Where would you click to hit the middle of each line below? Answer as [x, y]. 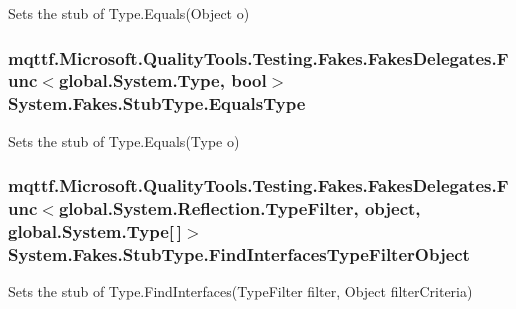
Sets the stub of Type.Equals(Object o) [129, 13]
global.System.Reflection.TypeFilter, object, [239, 208]
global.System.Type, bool [162, 80]
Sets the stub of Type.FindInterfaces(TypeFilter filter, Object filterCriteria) [240, 291]
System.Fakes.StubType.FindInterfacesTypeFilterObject [239, 253]
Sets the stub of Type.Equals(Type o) [124, 140]
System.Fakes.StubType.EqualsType [157, 103]
